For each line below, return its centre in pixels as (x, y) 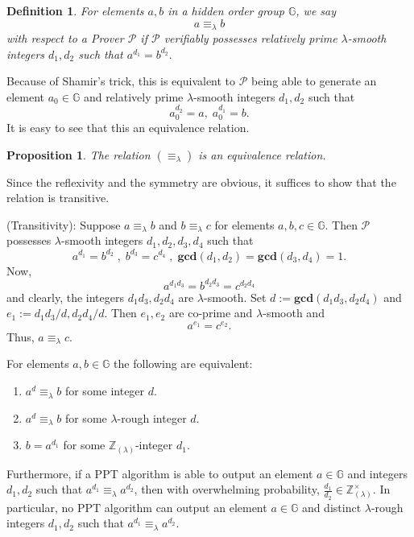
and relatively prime (133, 96)
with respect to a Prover (65, 38)
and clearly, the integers (65, 297)
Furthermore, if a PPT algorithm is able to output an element (160, 473)
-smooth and (294, 313)
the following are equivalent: (183, 364)
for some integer (105, 391)
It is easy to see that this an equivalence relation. (128, 128)
